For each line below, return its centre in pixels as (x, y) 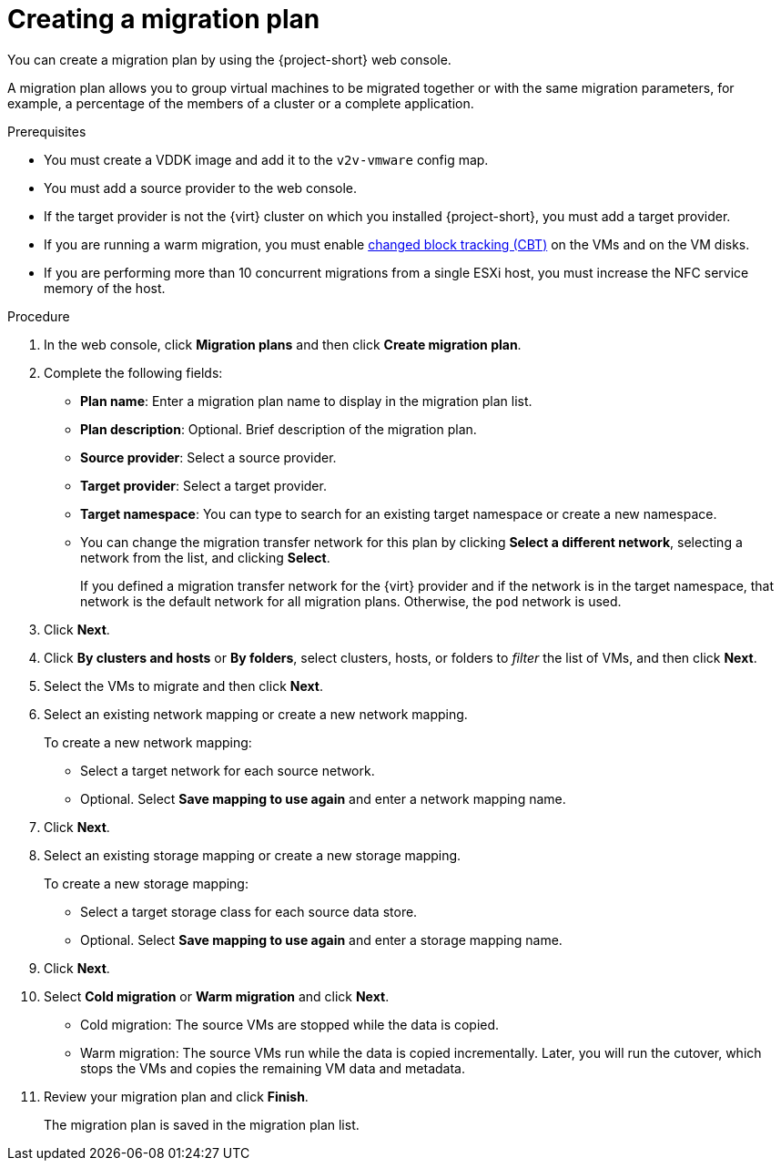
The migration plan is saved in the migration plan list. (202, 1124)
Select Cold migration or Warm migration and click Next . (217, 996)
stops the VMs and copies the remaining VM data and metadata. (273, 1068)
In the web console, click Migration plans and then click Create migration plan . (283, 344)
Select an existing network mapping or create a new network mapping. (256, 714)
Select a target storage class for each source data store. (249, 911)
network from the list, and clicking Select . (205, 557)
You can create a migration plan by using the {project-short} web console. (229, 59)
